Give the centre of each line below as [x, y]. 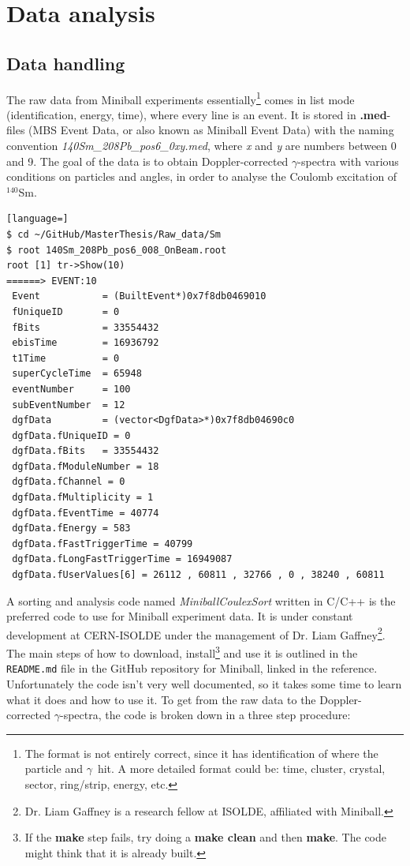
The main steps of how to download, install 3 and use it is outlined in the [182, 652]
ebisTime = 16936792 [86, 343]
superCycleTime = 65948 [77, 374]
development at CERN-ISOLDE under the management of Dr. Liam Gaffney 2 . [196, 633]
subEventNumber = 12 [69, 405]
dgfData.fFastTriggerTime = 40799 [102, 544]
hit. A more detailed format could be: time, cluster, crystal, [241, 769]
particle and [54, 769]
